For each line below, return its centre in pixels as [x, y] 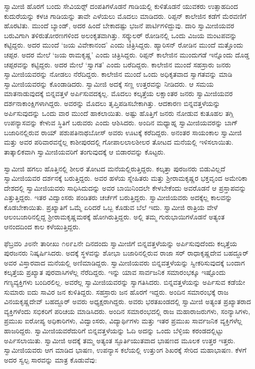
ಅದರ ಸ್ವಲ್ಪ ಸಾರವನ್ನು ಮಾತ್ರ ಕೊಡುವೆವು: [51, 359]
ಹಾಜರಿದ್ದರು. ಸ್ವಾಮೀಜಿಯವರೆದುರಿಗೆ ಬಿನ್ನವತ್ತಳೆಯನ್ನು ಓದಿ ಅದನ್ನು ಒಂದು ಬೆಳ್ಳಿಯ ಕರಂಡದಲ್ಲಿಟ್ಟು [114, 330]
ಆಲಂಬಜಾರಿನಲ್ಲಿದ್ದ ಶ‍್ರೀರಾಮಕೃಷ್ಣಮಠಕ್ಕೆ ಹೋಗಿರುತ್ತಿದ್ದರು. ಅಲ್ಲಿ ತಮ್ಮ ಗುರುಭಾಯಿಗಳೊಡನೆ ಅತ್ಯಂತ [114, 217]
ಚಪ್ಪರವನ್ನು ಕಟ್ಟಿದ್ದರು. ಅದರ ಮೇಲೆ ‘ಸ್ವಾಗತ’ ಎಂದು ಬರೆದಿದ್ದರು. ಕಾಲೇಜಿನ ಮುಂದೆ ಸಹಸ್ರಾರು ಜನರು [118, 64]
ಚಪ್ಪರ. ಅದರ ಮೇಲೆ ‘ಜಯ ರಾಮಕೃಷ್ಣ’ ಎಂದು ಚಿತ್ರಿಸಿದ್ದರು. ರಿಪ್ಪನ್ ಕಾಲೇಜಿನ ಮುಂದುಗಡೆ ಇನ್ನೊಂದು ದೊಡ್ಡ [127, 54]
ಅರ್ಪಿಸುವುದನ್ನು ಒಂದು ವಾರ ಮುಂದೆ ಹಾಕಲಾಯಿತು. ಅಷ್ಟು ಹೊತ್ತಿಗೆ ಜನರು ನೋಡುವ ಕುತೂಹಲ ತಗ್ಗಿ [119, 113]
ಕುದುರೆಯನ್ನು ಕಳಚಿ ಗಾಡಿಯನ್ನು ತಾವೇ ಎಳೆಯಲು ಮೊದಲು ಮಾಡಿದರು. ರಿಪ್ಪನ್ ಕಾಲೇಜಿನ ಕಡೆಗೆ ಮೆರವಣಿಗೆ [125, 16]
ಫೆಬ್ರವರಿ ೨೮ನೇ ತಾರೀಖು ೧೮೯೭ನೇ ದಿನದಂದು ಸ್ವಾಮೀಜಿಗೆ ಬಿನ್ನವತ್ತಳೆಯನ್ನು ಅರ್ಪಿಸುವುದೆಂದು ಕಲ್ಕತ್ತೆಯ [121, 243]
